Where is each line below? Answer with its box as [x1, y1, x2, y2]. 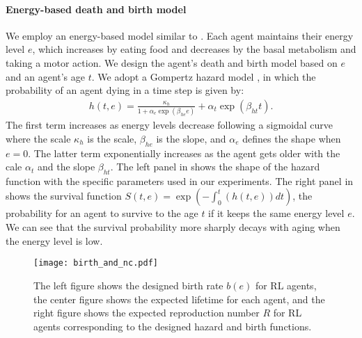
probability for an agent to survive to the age [6, 206, 198, 220]
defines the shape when [242, 131, 341, 145]
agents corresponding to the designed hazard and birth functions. [33, 319, 312, 333]
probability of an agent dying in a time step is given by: [6, 83, 244, 97]
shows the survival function [6, 188, 122, 203]
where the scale [6, 131, 71, 145]
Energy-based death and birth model [6, 1, 187, 16]
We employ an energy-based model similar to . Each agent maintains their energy [6, 28, 354, 42]
